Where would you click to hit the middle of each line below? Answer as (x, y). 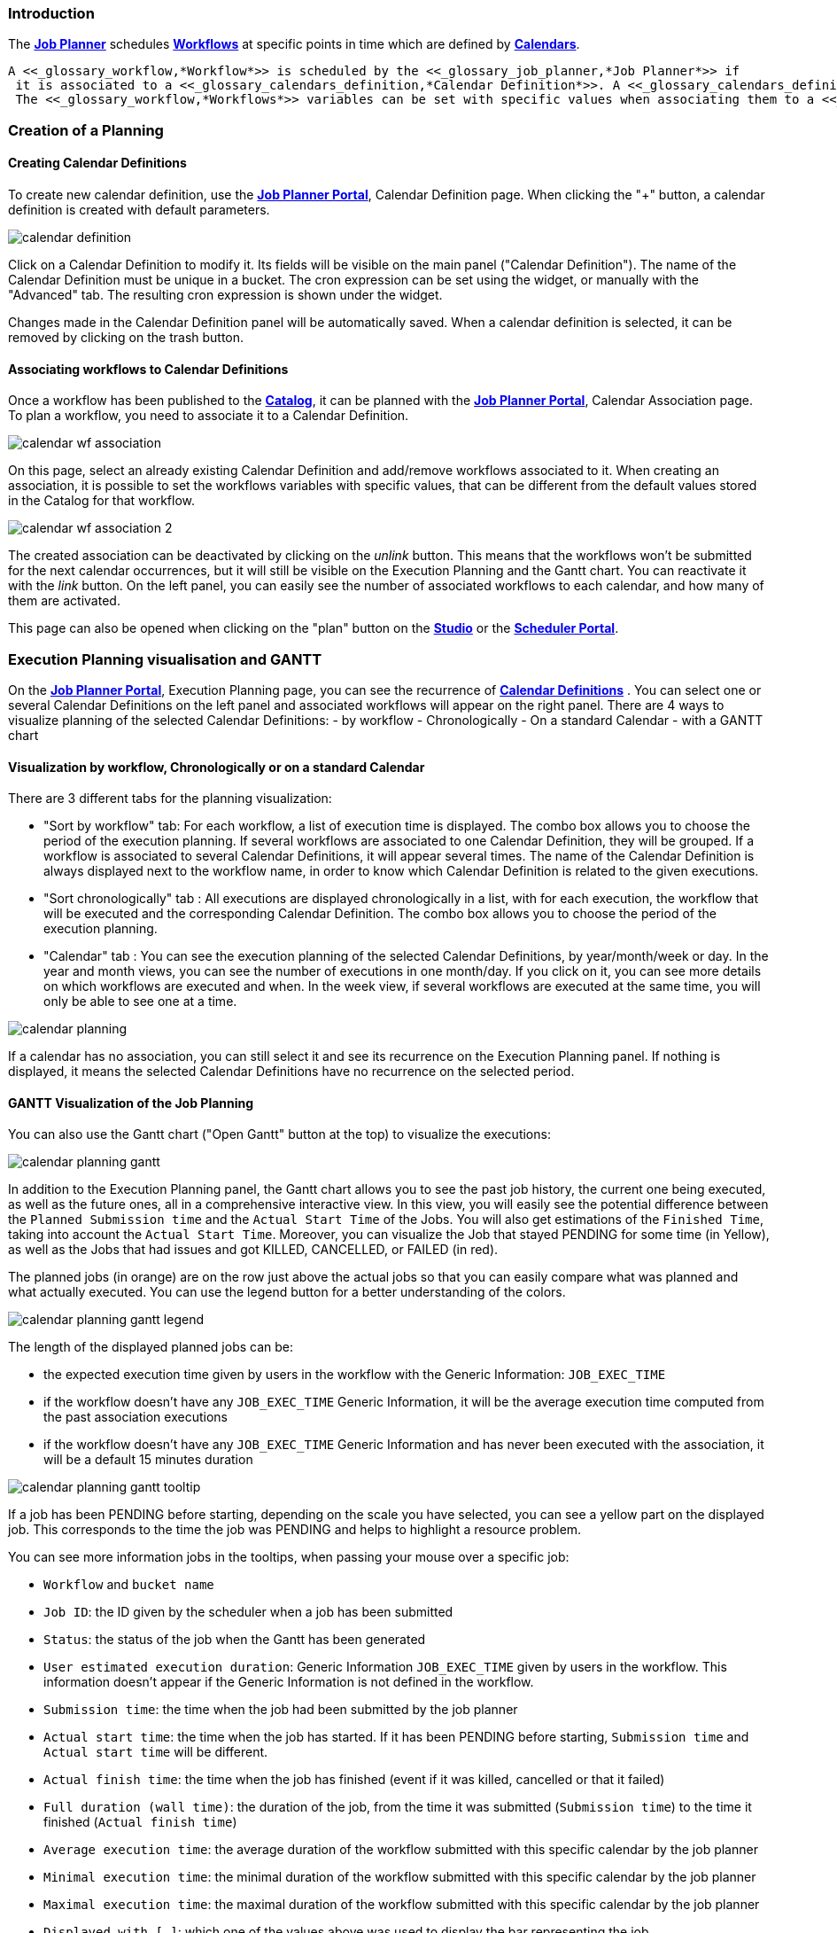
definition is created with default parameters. (139, 209)
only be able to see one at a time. (140, 1002)
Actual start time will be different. (156, 1752)
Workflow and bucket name (129, 1585)
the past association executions (136, 1417)
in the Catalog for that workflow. (102, 501)
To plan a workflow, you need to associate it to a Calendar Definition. (209, 416)
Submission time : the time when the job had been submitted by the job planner (281, 1710)
